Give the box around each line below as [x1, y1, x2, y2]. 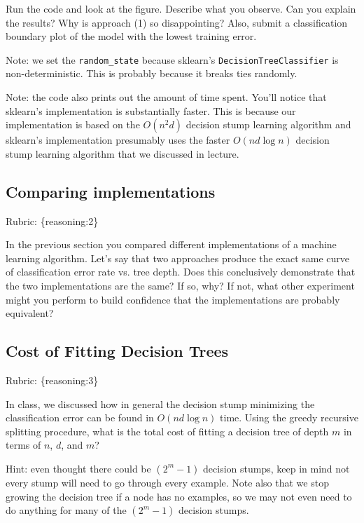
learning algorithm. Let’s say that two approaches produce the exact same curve [6, 250, 350, 265]
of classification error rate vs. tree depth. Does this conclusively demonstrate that [6, 264, 356, 279]
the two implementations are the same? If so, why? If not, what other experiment [6, 278, 355, 292]
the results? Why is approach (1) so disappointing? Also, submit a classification [6, 15, 348, 29]
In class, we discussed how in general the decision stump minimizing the [6, 396, 315, 411]
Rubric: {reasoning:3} [6, 372, 99, 387]
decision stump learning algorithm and [185, 117, 351, 132]
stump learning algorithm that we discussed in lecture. [6, 146, 239, 161]
